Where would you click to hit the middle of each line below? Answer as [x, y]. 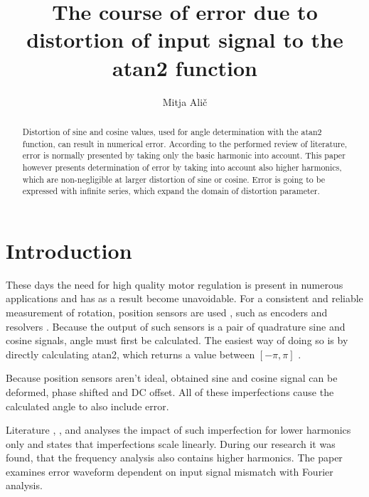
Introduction [69, 250]
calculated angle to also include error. [87, 406]
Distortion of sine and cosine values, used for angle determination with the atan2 [172, 131]
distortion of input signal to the [185, 39]
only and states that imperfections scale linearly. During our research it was [171, 443]
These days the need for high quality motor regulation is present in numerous [175, 284]
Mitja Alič [185, 101]
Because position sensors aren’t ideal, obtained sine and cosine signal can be [172, 378]
